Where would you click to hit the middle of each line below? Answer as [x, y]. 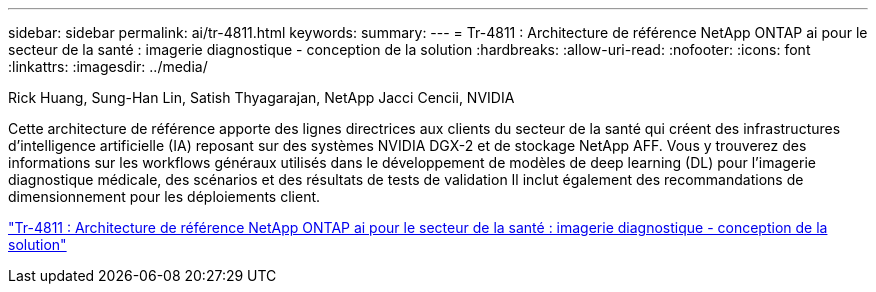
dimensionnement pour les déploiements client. [164, 196]
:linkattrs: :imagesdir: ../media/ [108, 66]
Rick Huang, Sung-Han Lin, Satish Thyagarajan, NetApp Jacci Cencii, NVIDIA [261, 97]
